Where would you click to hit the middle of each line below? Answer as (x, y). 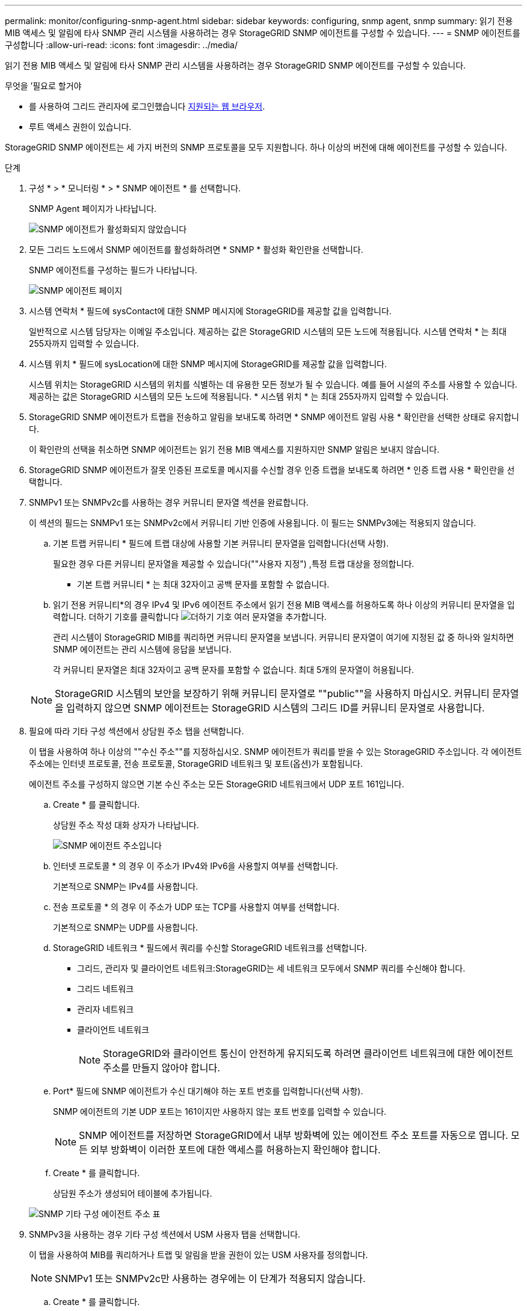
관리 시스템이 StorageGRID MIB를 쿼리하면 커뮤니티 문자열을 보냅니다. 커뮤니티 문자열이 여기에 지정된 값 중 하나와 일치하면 (284, 637)
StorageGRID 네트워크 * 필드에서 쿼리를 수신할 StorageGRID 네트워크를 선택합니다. (210, 948)
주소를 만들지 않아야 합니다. (162, 1068)
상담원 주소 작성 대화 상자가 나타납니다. (126, 825)
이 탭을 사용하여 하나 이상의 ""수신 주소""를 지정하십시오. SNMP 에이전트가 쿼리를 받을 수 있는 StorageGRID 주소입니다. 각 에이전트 (276, 752)
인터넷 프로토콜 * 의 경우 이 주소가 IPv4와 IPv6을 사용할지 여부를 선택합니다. (196, 866)
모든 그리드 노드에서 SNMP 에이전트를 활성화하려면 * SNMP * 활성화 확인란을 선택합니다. (196, 249)
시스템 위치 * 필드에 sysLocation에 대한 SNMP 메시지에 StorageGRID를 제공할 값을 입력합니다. (208, 364)
